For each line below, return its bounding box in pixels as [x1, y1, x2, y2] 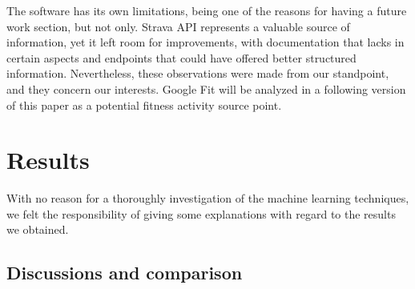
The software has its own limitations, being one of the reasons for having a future [6, 2, 407, 18]
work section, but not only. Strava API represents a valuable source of [6, 18, 350, 34]
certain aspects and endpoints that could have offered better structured [6, 49, 357, 66]
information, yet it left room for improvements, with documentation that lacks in [6, 34, 405, 50]
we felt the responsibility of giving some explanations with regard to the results [6, 205, 396, 222]
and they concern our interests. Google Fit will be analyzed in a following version [6, 80, 406, 97]
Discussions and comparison [6, 260, 243, 285]
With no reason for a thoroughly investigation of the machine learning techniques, [6, 190, 409, 207]
